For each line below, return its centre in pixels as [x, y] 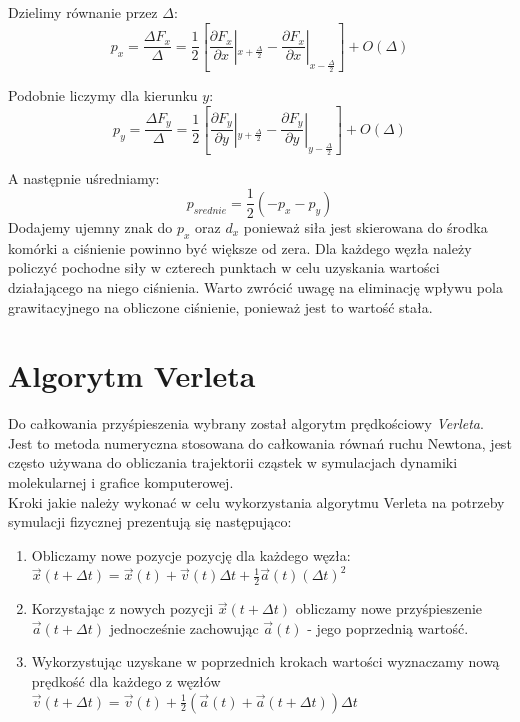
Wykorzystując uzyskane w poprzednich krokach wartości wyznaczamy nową [265, 661]
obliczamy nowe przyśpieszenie [389, 608]
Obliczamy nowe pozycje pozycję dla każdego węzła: [191, 554]
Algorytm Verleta [132, 375]
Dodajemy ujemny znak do [90, 226]
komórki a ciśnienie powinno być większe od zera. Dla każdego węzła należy [240, 247]
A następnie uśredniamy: [84, 177]
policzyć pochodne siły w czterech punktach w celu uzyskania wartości [224, 267]
